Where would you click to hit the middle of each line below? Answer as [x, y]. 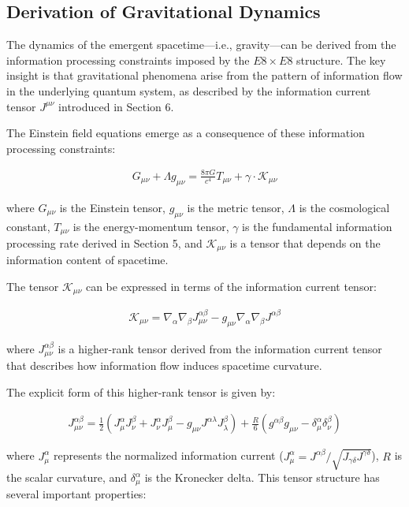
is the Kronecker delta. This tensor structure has [262, 477]
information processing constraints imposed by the [128, 60]
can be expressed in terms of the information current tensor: [231, 286]
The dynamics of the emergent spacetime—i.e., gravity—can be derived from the [201, 45]
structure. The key [341, 60]
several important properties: [76, 494]
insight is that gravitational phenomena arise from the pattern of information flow [204, 75]
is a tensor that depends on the [305, 242]
